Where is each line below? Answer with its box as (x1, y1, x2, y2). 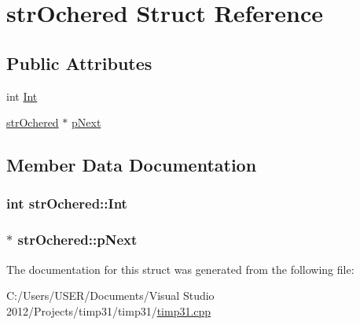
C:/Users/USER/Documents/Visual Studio (6, 287, 215, 304)
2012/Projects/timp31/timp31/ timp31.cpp (6, 302, 211, 319)
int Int (6, 87, 38, 104)
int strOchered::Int (6, 194, 127, 213)
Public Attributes (6, 50, 152, 75)
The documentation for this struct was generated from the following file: (6, 260, 354, 277)
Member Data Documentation (6, 153, 257, 177)
